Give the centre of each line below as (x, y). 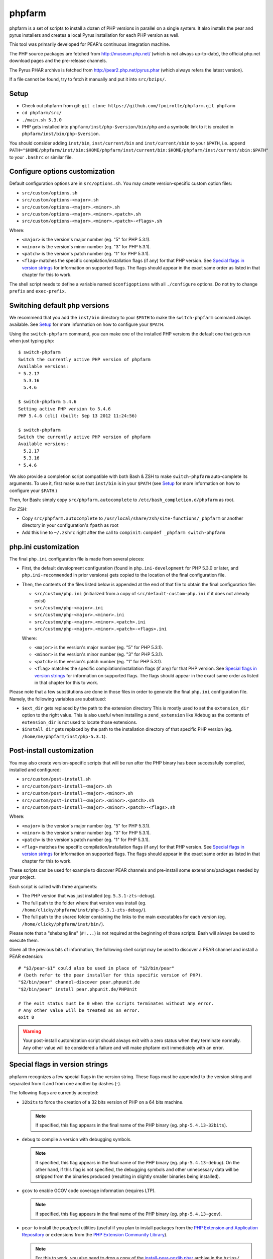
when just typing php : (32, 340)
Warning (32, 1031)
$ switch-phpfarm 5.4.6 (47, 402)
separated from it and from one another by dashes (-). (65, 1083)
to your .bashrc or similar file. (41, 157)
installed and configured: (35, 770)
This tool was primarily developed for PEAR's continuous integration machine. (90, 44)
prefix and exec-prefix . (38, 291)
